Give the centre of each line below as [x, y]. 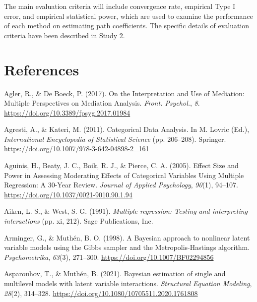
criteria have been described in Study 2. [64, 35]
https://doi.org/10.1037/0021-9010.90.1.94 [68, 194]
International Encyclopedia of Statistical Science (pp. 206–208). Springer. [115, 139]
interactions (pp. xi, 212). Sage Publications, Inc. [79, 221]
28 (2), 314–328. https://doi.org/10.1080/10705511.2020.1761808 [101, 293]
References [42, 69]
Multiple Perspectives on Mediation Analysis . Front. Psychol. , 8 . [102, 103]
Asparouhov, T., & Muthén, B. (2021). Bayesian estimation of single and [115, 273]
